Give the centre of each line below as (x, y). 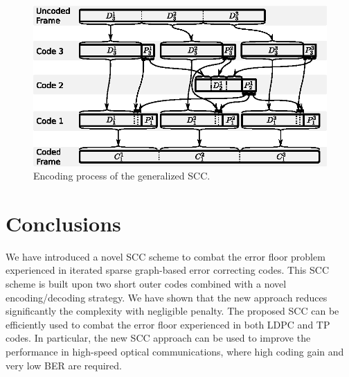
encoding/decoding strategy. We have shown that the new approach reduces (167, 297)
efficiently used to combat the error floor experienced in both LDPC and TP (168, 324)
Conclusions (63, 223)
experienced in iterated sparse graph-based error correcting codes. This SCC (167, 270)
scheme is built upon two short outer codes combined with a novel (146, 284)
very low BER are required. (64, 365)
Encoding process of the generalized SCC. (122, 176)
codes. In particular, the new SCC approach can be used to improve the (158, 338)
